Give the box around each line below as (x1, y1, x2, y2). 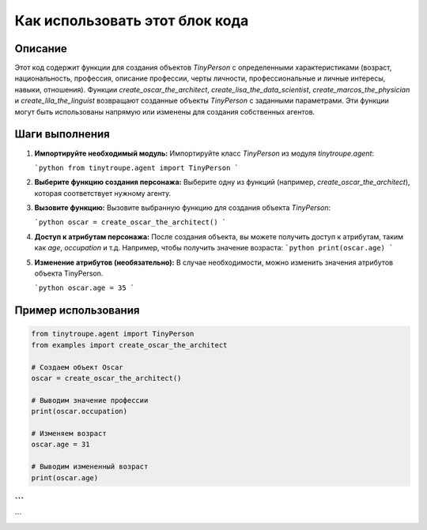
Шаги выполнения (14, 127, 110, 141)
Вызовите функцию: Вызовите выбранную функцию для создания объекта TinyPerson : (34, 203, 331, 212)
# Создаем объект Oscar (31, 363, 124, 371)
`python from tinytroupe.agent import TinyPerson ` (34, 163, 240, 172)
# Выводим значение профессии (31, 396, 149, 404)
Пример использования (14, 304, 140, 318)
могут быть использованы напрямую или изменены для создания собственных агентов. (14, 107, 316, 116)
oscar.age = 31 (31, 440, 90, 449)
